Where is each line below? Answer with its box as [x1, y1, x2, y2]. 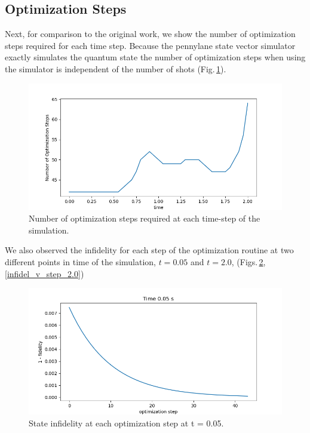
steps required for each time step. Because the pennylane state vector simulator [5, 39, 296, 51]
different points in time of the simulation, [5, 255, 156, 268]
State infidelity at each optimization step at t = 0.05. [29, 416, 224, 429]
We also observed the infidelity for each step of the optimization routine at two [5, 244, 294, 256]
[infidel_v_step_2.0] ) [5, 267, 84, 280]
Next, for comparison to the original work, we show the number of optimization [5, 27, 296, 40]
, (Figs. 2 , [231, 255, 266, 268]
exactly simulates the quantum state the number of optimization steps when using [5, 51, 306, 63]
